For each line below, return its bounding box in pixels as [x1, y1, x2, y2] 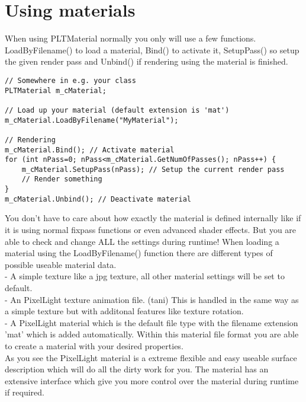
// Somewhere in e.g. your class [5, 76, 136, 85]
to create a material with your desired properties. [5, 339, 183, 352]
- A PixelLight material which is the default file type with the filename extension [5, 316, 298, 328]
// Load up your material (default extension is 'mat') [5, 106, 230, 114]
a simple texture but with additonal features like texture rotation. [5, 305, 244, 317]
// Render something [21, 175, 102, 184]
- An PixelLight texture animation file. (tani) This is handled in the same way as [5, 293, 299, 305]
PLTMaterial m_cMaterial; [5, 86, 107, 95]
